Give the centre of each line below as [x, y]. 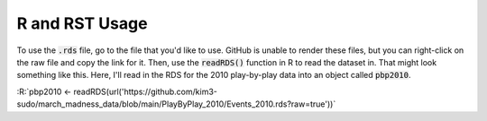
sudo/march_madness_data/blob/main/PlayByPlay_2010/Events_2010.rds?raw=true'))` [176, 104]
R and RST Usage [82, 23]
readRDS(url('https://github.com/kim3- [146, 91]
